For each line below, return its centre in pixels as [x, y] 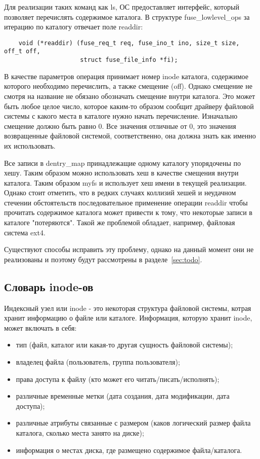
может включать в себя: [40, 327]
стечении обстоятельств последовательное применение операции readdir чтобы [126, 202]
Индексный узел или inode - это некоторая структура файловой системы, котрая [128, 308]
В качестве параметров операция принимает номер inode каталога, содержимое [126, 76]
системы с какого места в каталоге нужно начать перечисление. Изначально [121, 116]
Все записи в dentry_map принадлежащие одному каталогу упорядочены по [123, 163]
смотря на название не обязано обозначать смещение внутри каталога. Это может [130, 96]
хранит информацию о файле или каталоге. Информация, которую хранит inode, [128, 318]
